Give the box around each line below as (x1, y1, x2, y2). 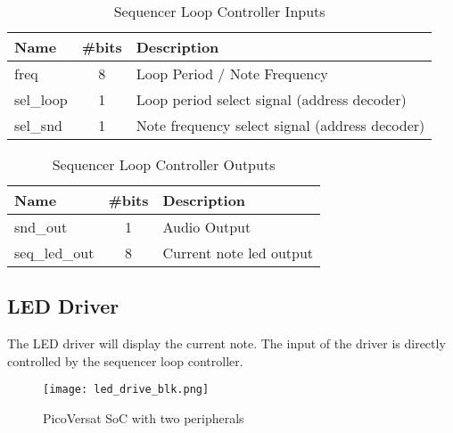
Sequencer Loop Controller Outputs (52, 154, 276, 175)
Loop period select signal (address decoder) (136, 89, 407, 110)
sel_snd (14, 115, 62, 135)
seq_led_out (14, 242, 95, 263)
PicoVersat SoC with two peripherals (43, 409, 244, 428)
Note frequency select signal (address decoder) (136, 115, 425, 135)
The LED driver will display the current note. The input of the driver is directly (7, 334, 446, 353)
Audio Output (162, 216, 251, 237)
